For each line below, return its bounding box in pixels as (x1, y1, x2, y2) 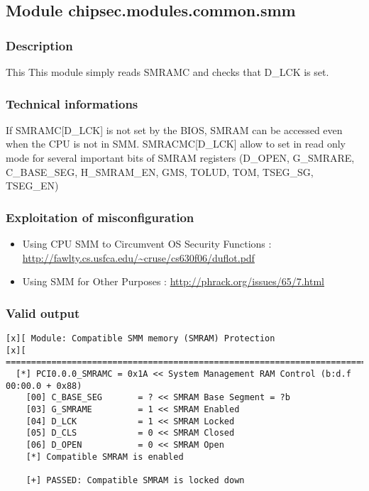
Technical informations (6, 94, 138, 112)
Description (6, 36, 73, 54)
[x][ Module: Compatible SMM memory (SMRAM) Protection (6, 333, 275, 343)
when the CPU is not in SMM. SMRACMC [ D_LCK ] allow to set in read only (6, 136, 346, 151)
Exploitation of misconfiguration (6, 208, 194, 226)
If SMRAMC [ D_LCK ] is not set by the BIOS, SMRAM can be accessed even (6, 122, 343, 137)
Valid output (6, 304, 80, 321)
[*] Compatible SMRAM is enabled (26, 451, 184, 462)
